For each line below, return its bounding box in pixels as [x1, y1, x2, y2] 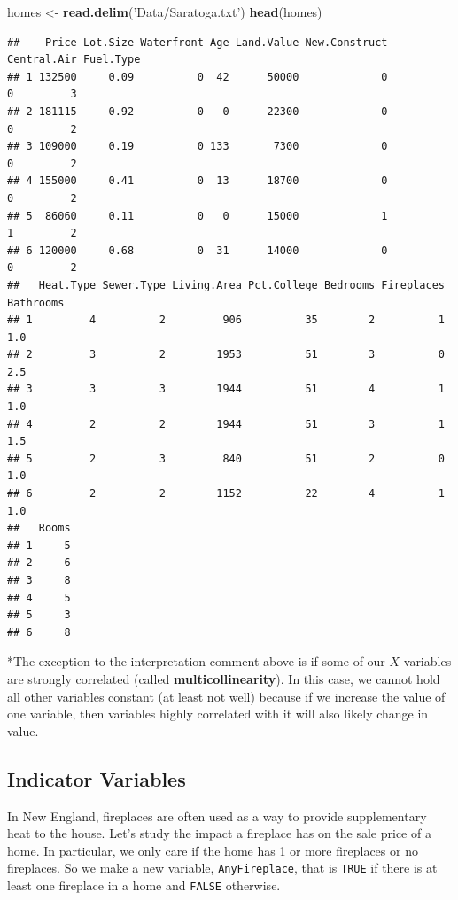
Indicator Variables [7, 764, 186, 792]
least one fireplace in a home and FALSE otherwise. [7, 875, 281, 894]
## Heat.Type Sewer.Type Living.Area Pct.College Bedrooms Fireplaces [7, 278, 445, 291]
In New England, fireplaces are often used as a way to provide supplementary [7, 806, 427, 825]
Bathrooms [7, 296, 65, 309]
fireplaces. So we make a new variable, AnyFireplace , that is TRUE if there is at [7, 858, 438, 877]
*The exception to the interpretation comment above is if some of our [7, 652, 385, 671]
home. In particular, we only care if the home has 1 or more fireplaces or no [7, 841, 418, 859]
